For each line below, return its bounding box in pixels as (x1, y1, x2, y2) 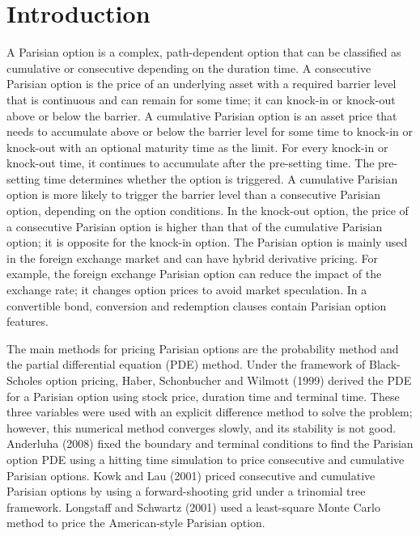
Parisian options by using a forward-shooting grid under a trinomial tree (6, 483, 366, 500)
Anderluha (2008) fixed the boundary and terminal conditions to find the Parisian (6, 435, 414, 452)
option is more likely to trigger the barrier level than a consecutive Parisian (6, 186, 380, 203)
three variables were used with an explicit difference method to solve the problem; (6, 403, 413, 420)
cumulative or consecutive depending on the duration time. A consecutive (6, 59, 371, 76)
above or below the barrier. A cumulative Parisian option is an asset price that (6, 107, 397, 124)
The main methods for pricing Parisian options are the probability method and (6, 340, 399, 357)
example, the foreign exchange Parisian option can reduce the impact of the (6, 265, 382, 282)
